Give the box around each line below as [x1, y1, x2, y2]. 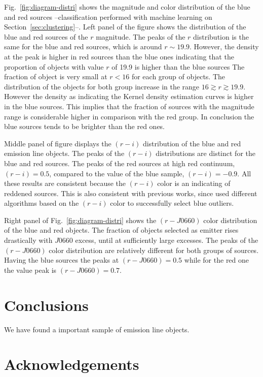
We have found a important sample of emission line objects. [4, 324, 190, 334]
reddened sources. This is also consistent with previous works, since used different [4, 187, 257, 198]
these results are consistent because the [4, 178, 126, 188]
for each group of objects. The [131, 71, 226, 82]
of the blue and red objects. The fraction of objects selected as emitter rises [4, 225, 239, 235]
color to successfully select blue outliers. [110, 198, 234, 208]
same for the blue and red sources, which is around [4, 41, 162, 52]
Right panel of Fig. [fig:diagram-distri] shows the [4, 214, 157, 225]
